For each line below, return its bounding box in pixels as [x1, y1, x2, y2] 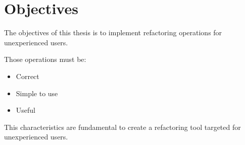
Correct [16, 70, 39, 81]
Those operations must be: [4, 54, 86, 64]
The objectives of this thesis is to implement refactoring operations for [4, 27, 222, 38]
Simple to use [16, 88, 58, 98]
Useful [16, 105, 35, 115]
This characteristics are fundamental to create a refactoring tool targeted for [4, 121, 241, 132]
